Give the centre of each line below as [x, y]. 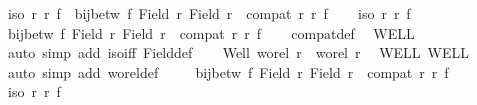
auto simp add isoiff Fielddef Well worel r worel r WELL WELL [238, 52]
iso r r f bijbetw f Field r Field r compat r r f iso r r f [209, 13]
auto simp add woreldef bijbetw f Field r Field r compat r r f [228, 71]
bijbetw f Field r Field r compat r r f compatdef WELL [211, 32]
